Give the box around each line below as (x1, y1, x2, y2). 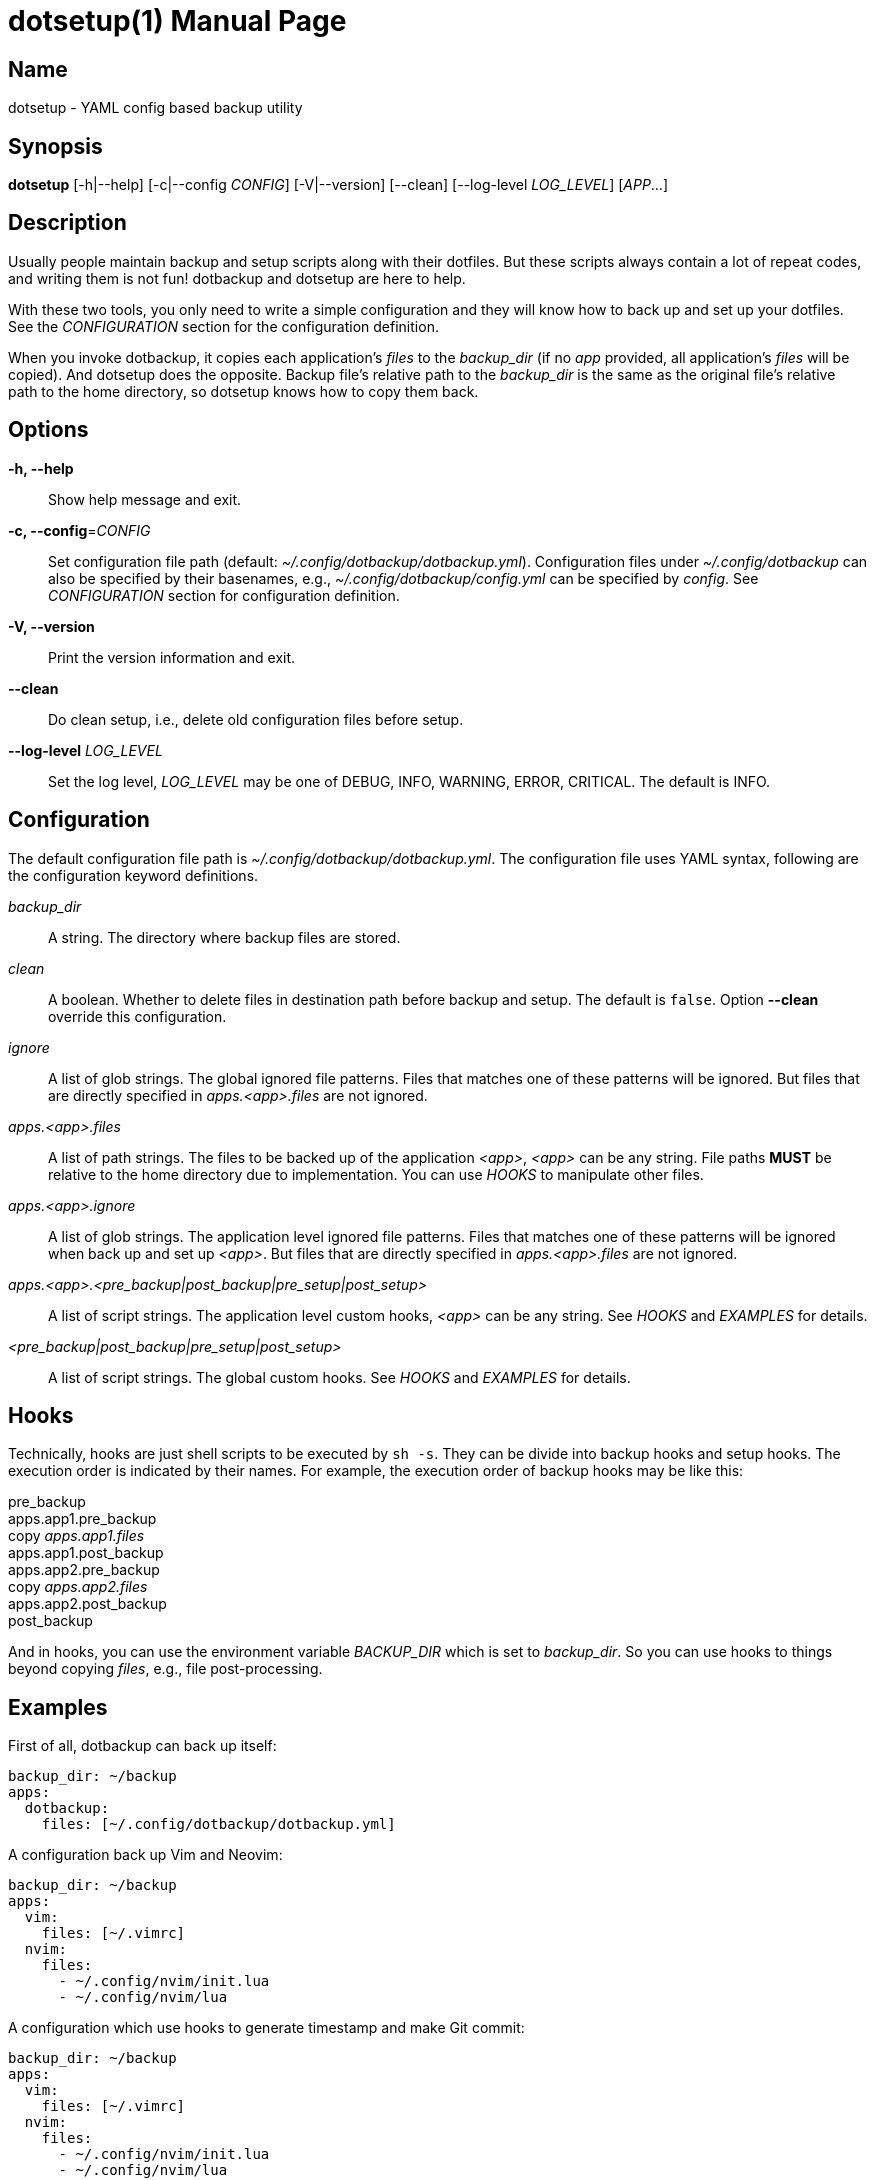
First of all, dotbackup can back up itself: (8, 1737, 277, 1755)
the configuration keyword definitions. (8, 866, 259, 884)
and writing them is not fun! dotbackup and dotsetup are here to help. (8, 269, 466, 287)
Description (8, 210, 127, 236)
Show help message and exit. (48, 490, 242, 508)
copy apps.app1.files (8, 1527, 145, 1545)
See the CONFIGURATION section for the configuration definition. (8, 317, 439, 335)
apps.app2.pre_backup (8, 1561, 160, 1579)
